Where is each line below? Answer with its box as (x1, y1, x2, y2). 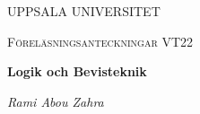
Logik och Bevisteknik (7, 62, 147, 81)
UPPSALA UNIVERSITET (7, 2, 161, 20)
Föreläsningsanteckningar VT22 (7, 31, 194, 50)
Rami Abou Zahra (7, 92, 104, 110)
